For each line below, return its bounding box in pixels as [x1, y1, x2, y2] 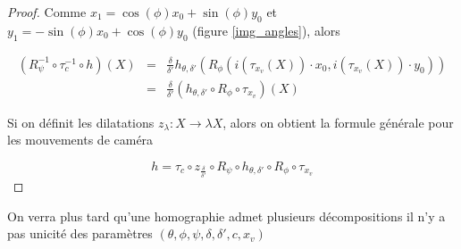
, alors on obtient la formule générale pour [222, 112, 454, 131]
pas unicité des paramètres [7, 224, 153, 243]
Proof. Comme [7, 3, 87, 21]
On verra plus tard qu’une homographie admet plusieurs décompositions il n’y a [7, 206, 446, 225]
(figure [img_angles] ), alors [192, 21, 340, 39]
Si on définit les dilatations [7, 112, 155, 131]
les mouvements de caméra [7, 130, 154, 149]
